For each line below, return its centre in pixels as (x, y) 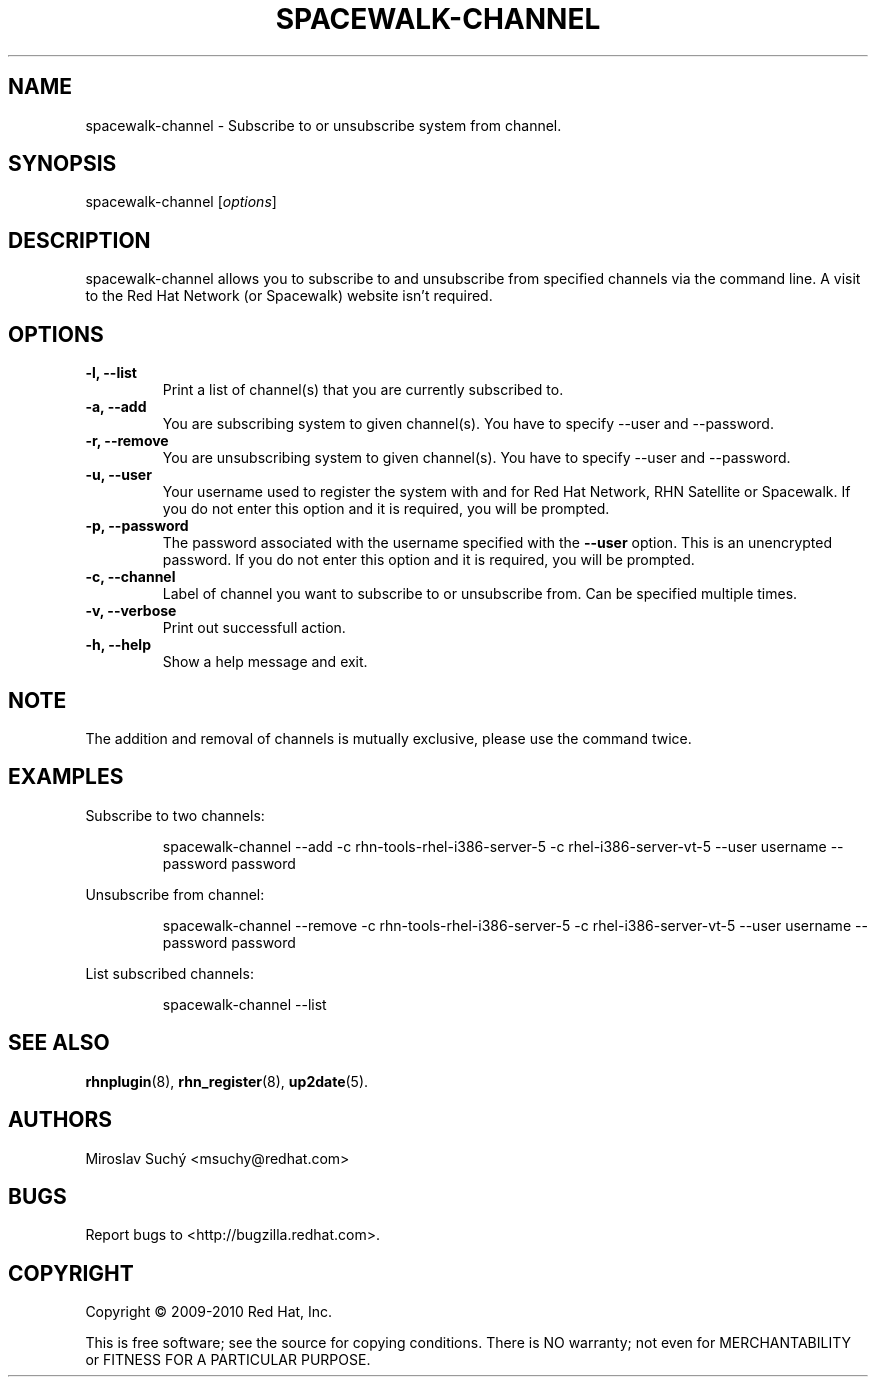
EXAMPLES (66, 777)
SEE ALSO (59, 1043)
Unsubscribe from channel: (175, 894)
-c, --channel (130, 577)
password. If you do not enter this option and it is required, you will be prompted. (428, 560)
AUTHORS (60, 1120)
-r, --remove (127, 441)
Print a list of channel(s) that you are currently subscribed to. (363, 390)
